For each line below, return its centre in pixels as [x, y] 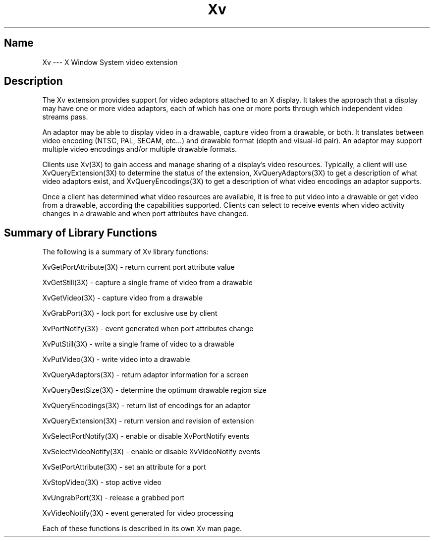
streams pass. [65, 117]
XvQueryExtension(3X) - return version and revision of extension [148, 421]
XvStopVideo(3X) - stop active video [102, 482]
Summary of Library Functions [81, 233]
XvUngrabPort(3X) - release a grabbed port [113, 498]
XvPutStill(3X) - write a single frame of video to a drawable [138, 344]
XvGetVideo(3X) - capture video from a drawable [123, 298]
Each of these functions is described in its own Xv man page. [142, 529]
